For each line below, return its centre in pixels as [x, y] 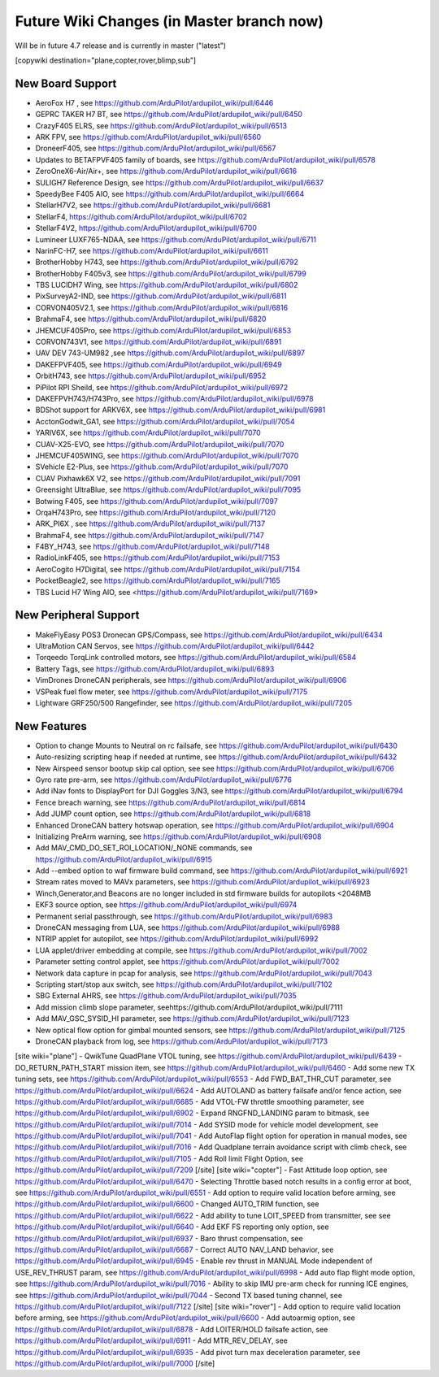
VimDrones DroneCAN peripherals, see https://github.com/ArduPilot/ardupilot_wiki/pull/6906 [191, 680]
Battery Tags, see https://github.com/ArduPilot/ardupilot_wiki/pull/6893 [155, 669]
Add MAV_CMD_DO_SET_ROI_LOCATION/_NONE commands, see [144, 848]
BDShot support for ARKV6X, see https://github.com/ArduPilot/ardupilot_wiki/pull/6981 [180, 410]
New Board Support [66, 83]
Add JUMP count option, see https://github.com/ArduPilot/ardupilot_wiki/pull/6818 [173, 814]
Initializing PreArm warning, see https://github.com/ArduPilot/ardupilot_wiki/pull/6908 [178, 836]
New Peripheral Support [77, 615]
